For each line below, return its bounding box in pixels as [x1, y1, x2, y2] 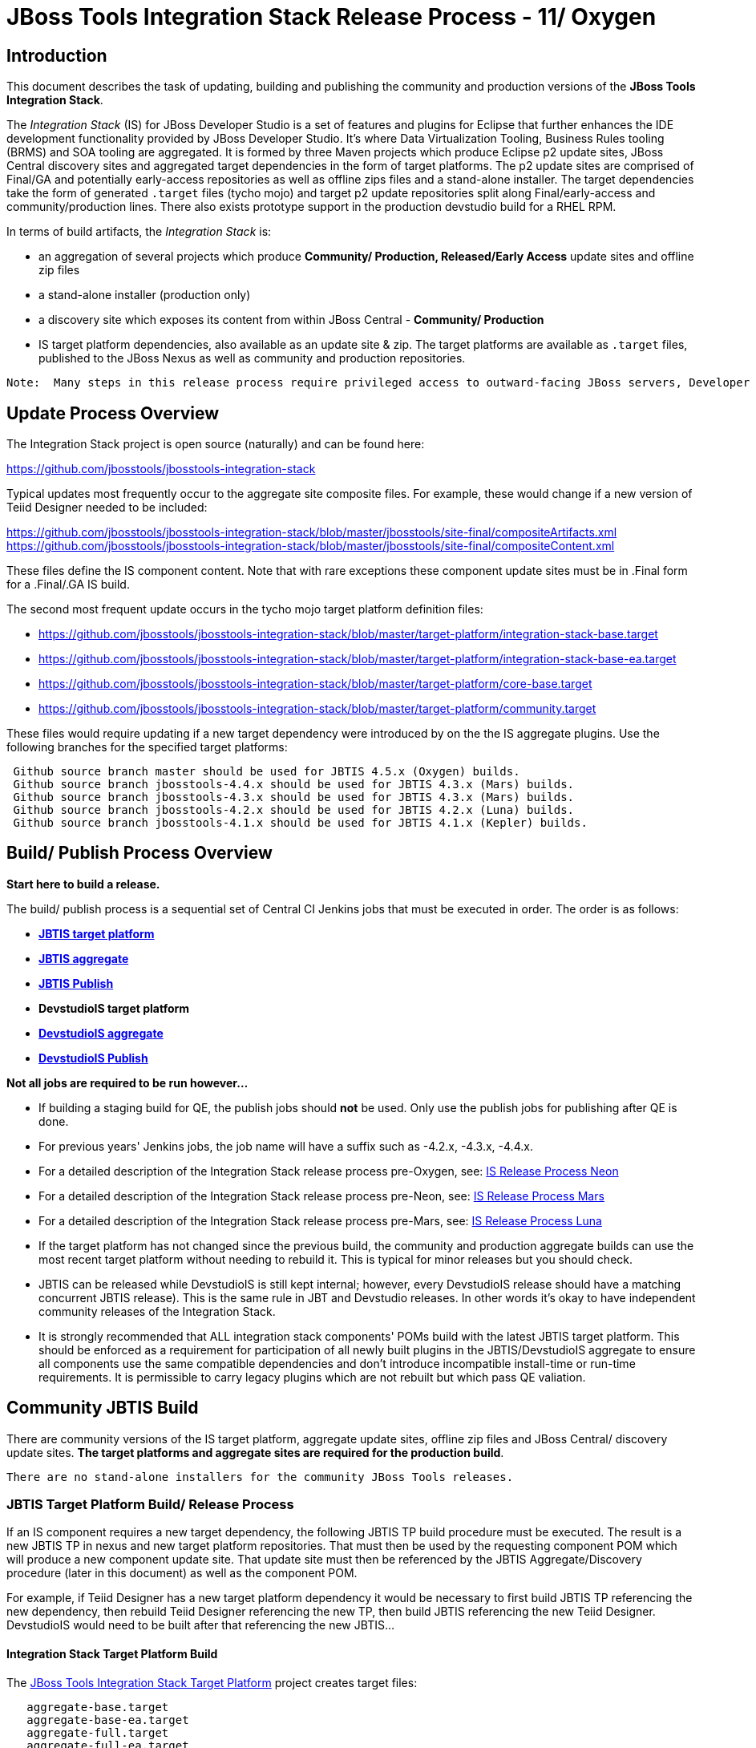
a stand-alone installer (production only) [38, 288, 251, 302]
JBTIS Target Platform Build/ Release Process [6, 1496, 294, 1513]
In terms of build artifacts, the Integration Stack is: [6, 225, 272, 239]
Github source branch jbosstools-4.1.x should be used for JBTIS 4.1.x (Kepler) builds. [13, 816, 588, 830]
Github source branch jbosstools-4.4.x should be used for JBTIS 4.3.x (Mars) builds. [13, 778, 575, 791]
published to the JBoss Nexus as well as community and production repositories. [38, 351, 466, 366]
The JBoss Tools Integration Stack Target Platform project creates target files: [6, 1675, 418, 1689]
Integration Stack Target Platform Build [6, 1647, 218, 1661]
